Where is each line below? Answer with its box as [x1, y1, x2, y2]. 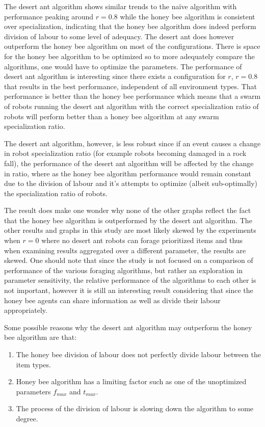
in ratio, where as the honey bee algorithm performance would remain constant [4, 168, 251, 178]
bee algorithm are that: [4, 332, 77, 342]
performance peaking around [4, 11, 94, 21]
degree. [16, 413, 38, 423]
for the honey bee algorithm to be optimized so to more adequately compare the [4, 50, 255, 61]
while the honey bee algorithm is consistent [120, 11, 255, 21]
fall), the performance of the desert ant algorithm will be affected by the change [4, 157, 254, 168]
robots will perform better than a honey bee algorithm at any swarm [4, 111, 219, 121]
